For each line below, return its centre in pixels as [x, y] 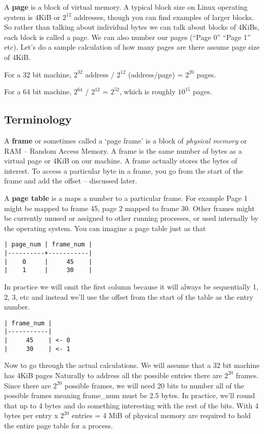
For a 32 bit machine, [38, 74]
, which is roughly [148, 91]
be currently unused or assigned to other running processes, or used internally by [131, 218]
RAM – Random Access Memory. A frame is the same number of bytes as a [123, 150]
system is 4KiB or [32, 17]
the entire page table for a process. [59, 425]
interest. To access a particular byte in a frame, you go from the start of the [124, 170]
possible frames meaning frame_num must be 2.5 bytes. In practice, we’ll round [130, 395]
